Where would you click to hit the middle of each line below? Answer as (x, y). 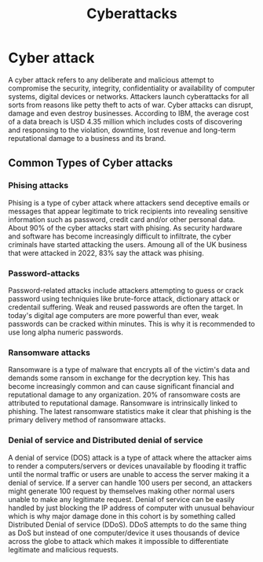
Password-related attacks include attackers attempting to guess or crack (126, 290)
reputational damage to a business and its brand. (87, 138)
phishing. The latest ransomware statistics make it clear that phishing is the (130, 412)
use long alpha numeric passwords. (66, 332)
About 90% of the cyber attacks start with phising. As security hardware (125, 227)
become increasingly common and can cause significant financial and (121, 386)
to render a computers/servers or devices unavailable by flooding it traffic (128, 466)
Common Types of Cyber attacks (91, 163)
